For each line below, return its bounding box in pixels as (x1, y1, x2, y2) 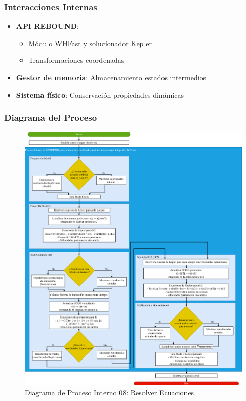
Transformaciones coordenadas (28, 55, 125, 66)
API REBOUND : (16, 20, 79, 31)
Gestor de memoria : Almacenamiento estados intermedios (16, 72, 207, 82)
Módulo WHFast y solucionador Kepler (28, 37, 152, 48)
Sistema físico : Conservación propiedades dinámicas (16, 89, 184, 100)
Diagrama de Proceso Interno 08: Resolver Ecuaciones (25, 387, 194, 398)
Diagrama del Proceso (4, 111, 97, 124)
